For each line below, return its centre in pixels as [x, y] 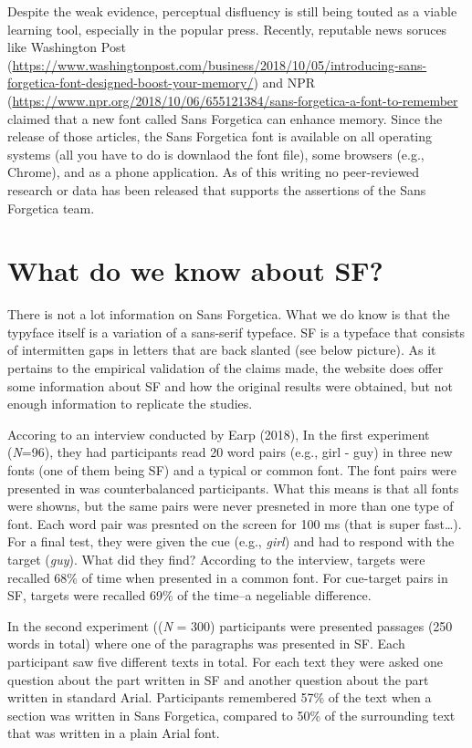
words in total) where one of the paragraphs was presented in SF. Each [206, 644]
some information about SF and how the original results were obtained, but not [230, 385]
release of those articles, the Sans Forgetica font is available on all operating [220, 136]
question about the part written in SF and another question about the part [218, 679]
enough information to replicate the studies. [130, 404]
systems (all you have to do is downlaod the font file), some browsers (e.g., [216, 154]
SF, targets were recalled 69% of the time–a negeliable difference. [189, 595]
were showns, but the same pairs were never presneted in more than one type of [231, 506]
